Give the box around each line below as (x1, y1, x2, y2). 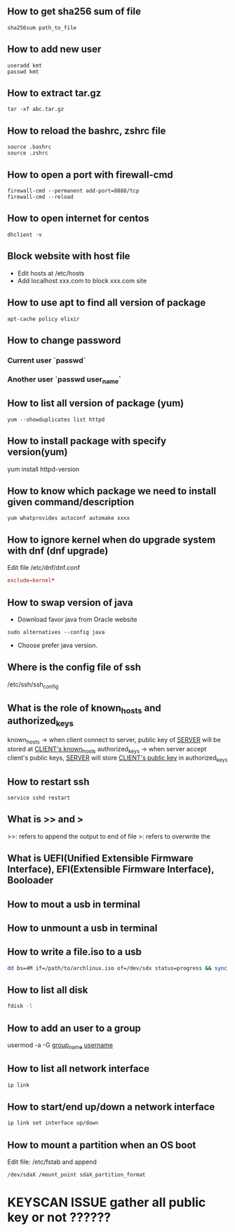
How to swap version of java (7, 597, 133, 609)
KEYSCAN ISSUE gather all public (7, 1195, 206, 1211)
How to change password (7, 334, 121, 346)
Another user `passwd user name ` (7, 374, 121, 385)
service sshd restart (7, 794, 71, 801)
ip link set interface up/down (7, 1120, 99, 1127)
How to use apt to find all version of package (7, 297, 206, 309)
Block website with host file (7, 250, 130, 262)
